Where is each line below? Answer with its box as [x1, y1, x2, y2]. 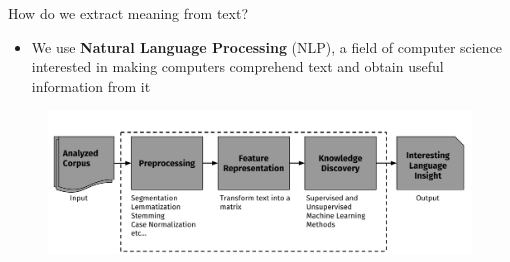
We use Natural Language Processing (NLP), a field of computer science [31, 36, 503, 57]
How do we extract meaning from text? [8, 3, 248, 23]
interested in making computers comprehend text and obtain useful [31, 56, 444, 77]
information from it [31, 75, 151, 96]
